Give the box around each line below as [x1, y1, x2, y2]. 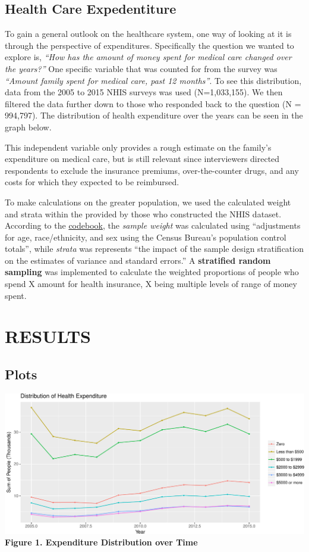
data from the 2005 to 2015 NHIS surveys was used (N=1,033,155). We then [5, 86, 283, 98]
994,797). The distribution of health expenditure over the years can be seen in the [5, 109, 303, 121]
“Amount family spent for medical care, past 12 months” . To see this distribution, [5, 74, 302, 86]
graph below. [5, 120, 52, 133]
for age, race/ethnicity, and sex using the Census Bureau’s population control [5, 230, 286, 243]
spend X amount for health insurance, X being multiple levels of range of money [5, 277, 297, 290]
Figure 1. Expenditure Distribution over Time [5, 536, 198, 548]
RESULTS [5, 324, 91, 348]
